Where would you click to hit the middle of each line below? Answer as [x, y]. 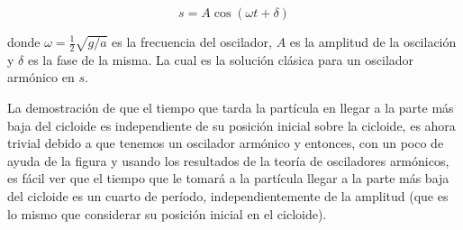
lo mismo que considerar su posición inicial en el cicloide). [167, 213]
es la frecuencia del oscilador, [192, 41]
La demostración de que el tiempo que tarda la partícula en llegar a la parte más [231, 108]
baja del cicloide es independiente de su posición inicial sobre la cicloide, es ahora [231, 125]
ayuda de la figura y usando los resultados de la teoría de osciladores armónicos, [228, 160]
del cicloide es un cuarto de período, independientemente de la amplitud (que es [228, 195]
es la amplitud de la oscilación [373, 41]
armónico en [41, 77]
